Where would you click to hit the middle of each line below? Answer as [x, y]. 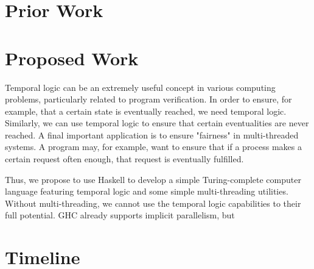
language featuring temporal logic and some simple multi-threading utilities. [147, 191]
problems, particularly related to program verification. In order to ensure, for [148, 99]
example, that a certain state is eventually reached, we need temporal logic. [146, 111]
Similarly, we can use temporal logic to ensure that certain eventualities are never [157, 123]
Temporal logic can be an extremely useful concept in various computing [140, 87]
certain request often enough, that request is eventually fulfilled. [124, 159]
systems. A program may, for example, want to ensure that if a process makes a [153, 147]
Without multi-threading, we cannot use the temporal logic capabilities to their [153, 203]
